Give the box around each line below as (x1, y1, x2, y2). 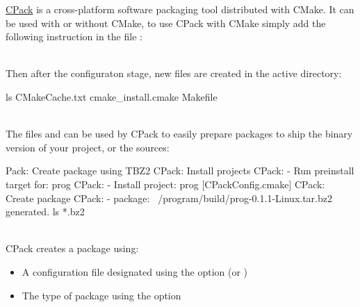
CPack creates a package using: (6, 241, 139, 256)
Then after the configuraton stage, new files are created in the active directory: (6, 66, 342, 81)
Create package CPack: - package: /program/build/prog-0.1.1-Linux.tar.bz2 (6, 190, 332, 205)
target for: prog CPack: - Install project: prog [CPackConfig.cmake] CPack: (6, 176, 325, 191)
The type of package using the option (22, 288, 181, 302)
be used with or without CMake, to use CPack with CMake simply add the (6, 15, 326, 30)
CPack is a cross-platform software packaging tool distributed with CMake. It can (6, 2, 354, 16)
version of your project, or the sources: (6, 140, 170, 154)
